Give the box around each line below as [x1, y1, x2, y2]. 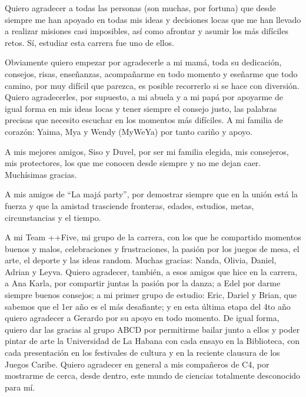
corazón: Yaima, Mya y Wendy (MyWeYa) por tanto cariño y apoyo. [5, 125, 252, 137]
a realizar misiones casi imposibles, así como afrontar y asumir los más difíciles [5, 25, 288, 37]
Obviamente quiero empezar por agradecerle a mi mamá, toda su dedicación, [5, 56, 282, 68]
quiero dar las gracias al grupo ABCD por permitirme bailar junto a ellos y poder [5, 323, 300, 335]
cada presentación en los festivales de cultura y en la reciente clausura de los [5, 346, 280, 359]
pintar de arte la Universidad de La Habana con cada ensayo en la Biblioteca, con [5, 335, 300, 347]
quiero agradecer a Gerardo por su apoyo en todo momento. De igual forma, [5, 312, 280, 324]
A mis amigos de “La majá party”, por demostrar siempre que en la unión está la [5, 188, 298, 200]
